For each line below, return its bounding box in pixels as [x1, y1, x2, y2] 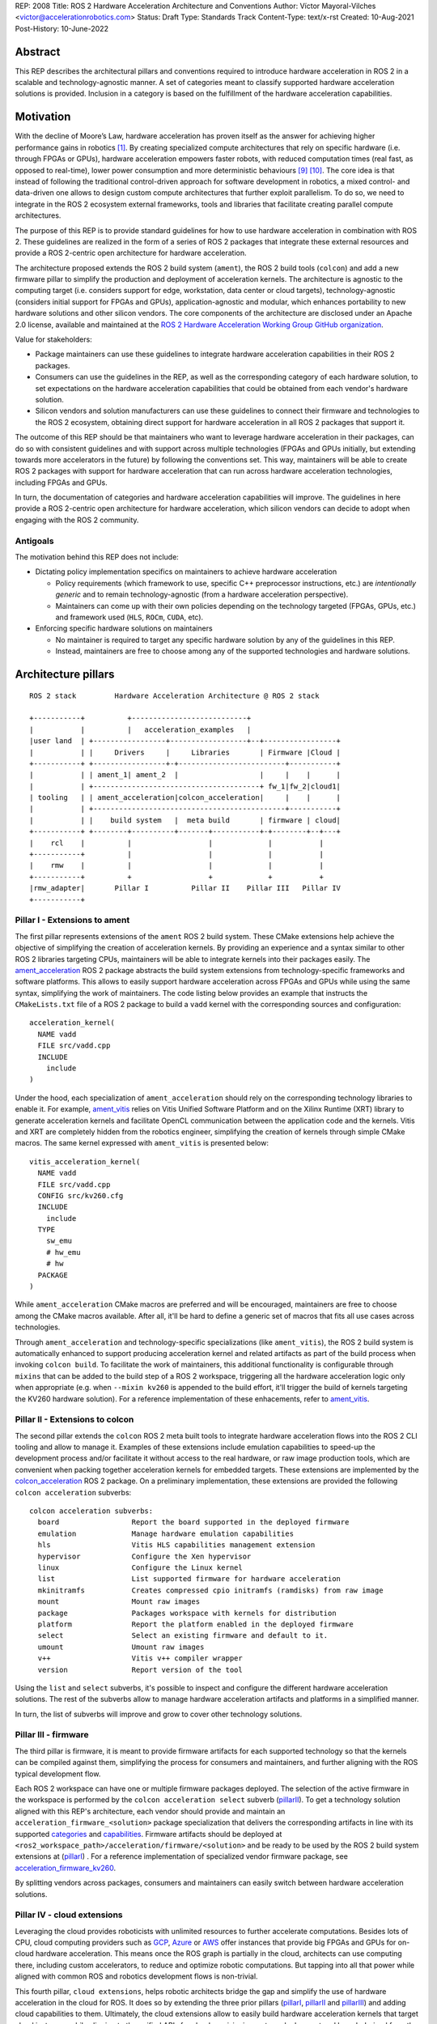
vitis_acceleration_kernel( [29, 1157, 141, 1166]
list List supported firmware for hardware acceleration [37, 1575, 342, 1584]
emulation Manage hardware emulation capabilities [37, 1529, 295, 1538]
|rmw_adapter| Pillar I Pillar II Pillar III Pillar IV [29, 883, 342, 893]
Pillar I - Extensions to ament [15, 915, 130, 926]
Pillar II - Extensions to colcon [15, 1414, 134, 1425]
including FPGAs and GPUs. [15, 478, 108, 487]
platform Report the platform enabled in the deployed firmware [37, 1619, 354, 1629]
